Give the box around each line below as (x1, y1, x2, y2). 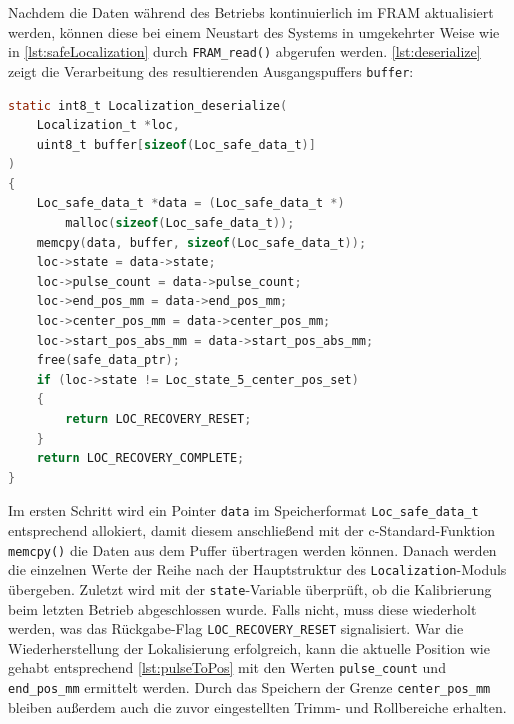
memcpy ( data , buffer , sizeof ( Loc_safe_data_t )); (36, 235, 367, 250)
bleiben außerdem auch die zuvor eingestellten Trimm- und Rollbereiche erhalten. (8, 696, 507, 717)
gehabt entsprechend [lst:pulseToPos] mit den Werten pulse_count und (8, 657, 446, 678)
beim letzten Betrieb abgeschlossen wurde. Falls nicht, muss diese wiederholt (8, 598, 477, 619)
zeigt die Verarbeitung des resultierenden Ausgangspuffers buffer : (8, 60, 414, 81)
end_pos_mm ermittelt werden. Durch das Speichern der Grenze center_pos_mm (8, 677, 491, 698)
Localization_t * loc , (36, 118, 180, 133)
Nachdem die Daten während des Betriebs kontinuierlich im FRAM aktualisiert (8, 2, 494, 22)
